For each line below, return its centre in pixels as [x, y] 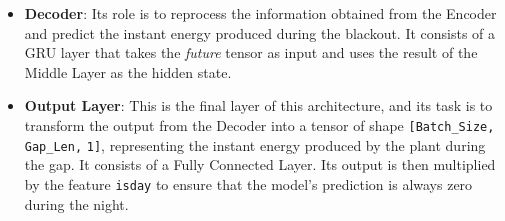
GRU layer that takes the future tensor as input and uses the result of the [251, 52]
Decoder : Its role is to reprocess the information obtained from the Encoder [260, 13]
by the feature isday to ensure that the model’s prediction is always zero [248, 183]
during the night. [76, 203]
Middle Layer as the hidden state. [128, 71]
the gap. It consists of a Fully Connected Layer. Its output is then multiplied [260, 164]
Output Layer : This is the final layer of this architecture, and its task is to [258, 105]
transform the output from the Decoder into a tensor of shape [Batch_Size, [259, 124]
